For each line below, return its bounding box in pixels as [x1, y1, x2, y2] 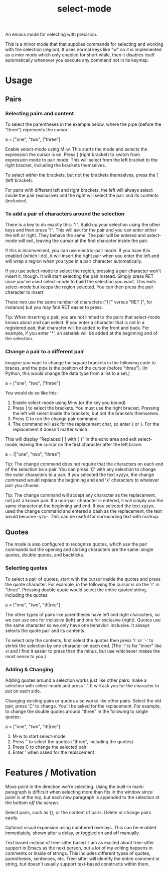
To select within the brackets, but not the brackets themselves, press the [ [5, 172, 158, 178]
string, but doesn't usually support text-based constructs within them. [5, 861, 150, 867]
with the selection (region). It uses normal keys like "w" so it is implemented [5, 46, 162, 53]
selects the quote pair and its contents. [5, 627, 86, 633]
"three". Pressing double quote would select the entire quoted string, [5, 587, 147, 593]
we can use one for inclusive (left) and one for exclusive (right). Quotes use [5, 617, 161, 623]
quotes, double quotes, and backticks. [5, 552, 84, 558]
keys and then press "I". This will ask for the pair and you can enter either [5, 227, 157, 233]
